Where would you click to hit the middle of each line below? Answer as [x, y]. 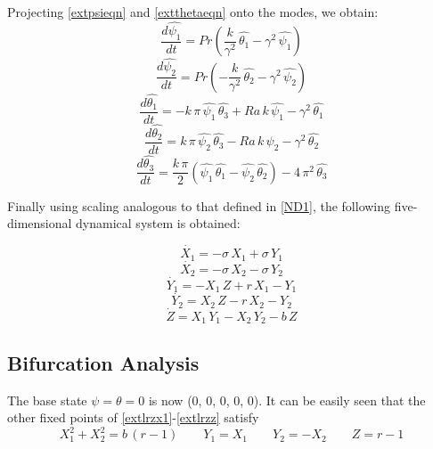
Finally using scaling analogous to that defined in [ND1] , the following [199, 205]
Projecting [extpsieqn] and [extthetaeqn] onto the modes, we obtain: [193, 12]
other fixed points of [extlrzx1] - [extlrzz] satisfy [133, 417]
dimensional [40, 223]
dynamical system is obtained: [158, 223]
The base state [47, 400]
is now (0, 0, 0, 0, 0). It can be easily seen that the [287, 400]
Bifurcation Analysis [103, 362]
